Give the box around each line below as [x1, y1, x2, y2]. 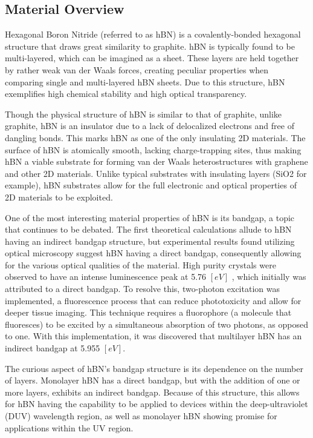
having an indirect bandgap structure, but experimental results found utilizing [5, 234, 295, 247]
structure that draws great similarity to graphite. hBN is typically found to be [5, 39, 295, 52]
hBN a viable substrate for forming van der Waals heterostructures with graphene [5, 155, 308, 168]
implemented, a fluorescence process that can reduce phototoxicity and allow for [5, 294, 302, 307]
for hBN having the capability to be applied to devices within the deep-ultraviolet [5, 397, 308, 410]
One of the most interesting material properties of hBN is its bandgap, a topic [5, 211, 295, 224]
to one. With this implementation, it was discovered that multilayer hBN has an [5, 330, 302, 342]
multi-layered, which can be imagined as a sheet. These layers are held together [5, 51, 299, 64]
